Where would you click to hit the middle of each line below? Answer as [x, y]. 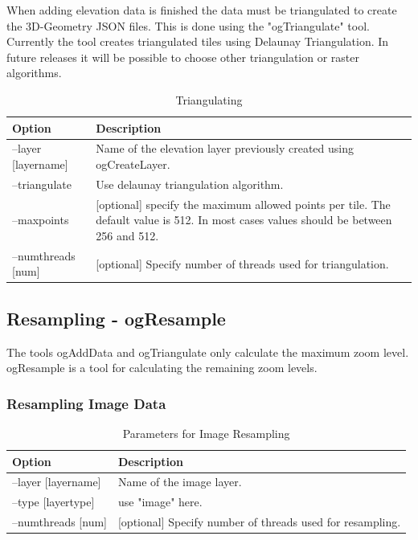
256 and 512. [127, 235]
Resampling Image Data [86, 403]
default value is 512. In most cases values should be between [244, 220]
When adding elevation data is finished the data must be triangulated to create [202, 10]
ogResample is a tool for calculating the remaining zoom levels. [162, 368]
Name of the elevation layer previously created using [225, 148]
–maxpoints [41, 220]
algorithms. [34, 73]
